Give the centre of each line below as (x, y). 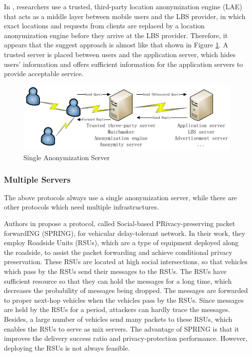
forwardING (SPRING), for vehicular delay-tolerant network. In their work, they (125, 233)
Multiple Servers (37, 179)
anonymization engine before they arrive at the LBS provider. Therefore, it (116, 35)
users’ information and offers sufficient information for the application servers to (124, 64)
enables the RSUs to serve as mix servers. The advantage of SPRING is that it (122, 328)
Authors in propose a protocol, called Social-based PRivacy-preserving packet (120, 223)
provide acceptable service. (44, 73)
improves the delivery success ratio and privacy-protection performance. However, (126, 338)
